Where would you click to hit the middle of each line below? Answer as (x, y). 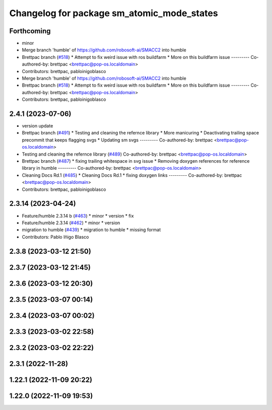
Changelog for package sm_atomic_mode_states (114, 13)
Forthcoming (30, 31)
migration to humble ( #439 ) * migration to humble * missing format (91, 230)
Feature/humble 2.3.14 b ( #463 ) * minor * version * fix (78, 216)
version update (38, 126)
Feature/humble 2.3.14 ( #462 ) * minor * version (71, 223)
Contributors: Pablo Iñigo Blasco (55, 237)
